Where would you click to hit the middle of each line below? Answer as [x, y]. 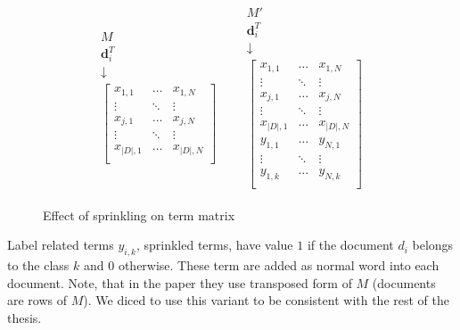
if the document [350, 245]
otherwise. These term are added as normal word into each [279, 265]
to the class [38, 265]
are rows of [37, 300]
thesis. [25, 317]
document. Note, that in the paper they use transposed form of [180, 282]
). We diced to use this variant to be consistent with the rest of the [266, 300]
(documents [404, 282]
